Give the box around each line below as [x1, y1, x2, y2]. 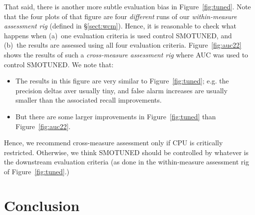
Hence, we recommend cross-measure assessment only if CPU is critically [4, 137, 223, 148]
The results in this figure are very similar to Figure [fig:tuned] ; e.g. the [15, 76, 229, 86]
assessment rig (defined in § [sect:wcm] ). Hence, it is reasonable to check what [4, 21, 236, 31]
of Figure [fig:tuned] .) [4, 166, 70, 176]
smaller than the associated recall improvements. [15, 95, 162, 105]
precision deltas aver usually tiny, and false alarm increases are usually [15, 85, 228, 95]
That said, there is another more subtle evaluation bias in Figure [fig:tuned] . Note [4, 1, 251, 11]
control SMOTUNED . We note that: [4, 59, 114, 69]
